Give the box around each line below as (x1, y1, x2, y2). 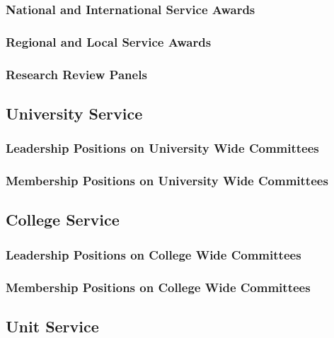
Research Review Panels (6, 65, 147, 83)
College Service (6, 209, 120, 231)
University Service (6, 102, 143, 124)
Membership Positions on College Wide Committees (6, 278, 311, 296)
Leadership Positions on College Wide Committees (6, 245, 301, 263)
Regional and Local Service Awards (6, 33, 212, 50)
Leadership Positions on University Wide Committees (6, 139, 319, 157)
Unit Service (6, 315, 99, 337)
